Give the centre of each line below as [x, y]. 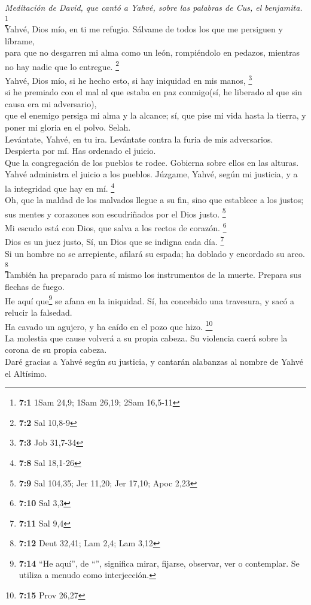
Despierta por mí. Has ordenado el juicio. [80, 151]
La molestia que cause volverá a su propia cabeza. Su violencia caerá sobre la [146, 338]
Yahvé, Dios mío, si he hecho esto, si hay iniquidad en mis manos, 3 [129, 79]
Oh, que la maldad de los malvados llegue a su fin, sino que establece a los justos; [154, 200]
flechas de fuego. [35, 287]
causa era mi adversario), [51, 103]
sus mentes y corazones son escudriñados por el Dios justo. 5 [115, 213]
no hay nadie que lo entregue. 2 [62, 65]
